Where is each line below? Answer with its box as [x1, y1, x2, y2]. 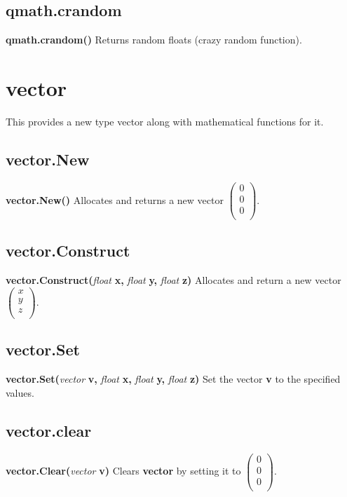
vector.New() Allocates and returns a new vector [6, 192, 224, 207]
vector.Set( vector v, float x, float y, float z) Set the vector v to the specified [6, 372, 341, 386]
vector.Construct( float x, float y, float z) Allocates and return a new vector [6, 273, 341, 287]
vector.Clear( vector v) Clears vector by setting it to [6, 463, 241, 478]
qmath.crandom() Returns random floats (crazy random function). [6, 32, 302, 47]
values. [6, 385, 34, 400]
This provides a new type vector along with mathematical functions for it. [6, 114, 324, 128]
